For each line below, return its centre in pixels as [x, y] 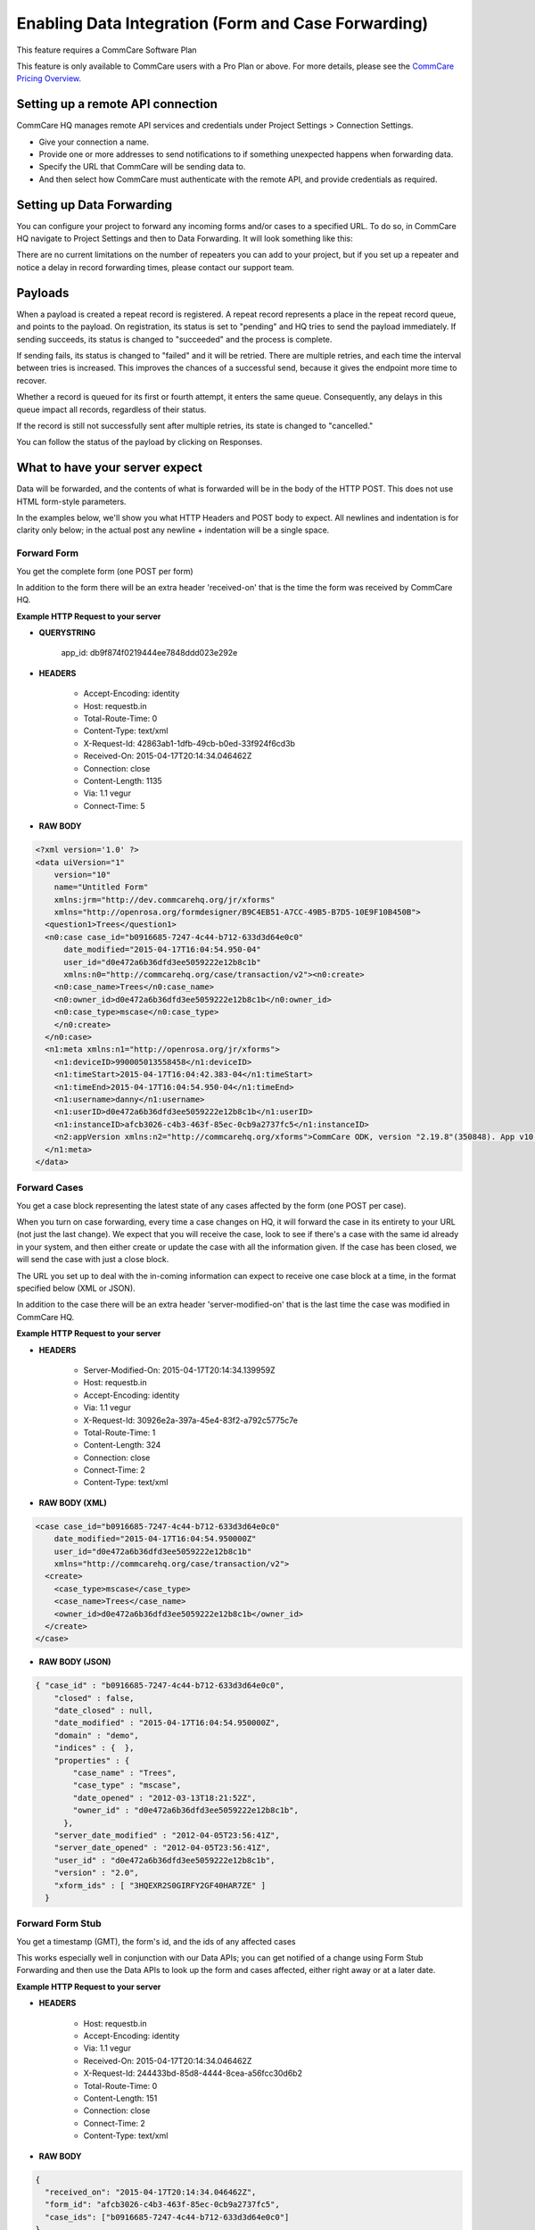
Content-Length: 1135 [123, 780]
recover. [32, 380]
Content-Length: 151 [120, 2098]
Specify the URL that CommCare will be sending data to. [142, 167]
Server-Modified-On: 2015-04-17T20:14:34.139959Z [179, 1370]
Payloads [43, 293]
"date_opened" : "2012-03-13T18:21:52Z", [165, 1798]
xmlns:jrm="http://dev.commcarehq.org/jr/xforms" [165, 900]
